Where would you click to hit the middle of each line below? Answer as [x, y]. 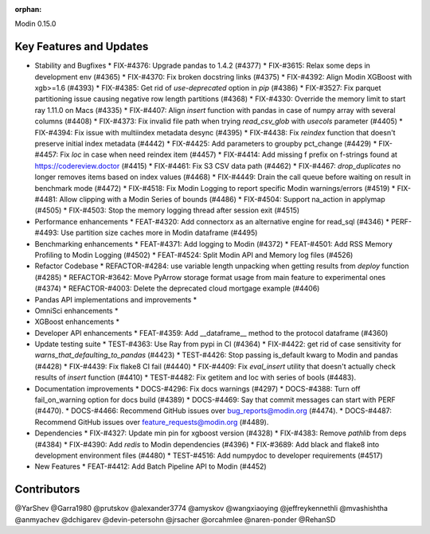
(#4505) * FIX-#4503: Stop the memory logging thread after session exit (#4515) [167, 210]
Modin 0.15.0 [35, 24]
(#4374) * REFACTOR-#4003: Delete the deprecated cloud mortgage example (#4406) [177, 288]
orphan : [28, 9]
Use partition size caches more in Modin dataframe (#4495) [159, 233]
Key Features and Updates [82, 47]
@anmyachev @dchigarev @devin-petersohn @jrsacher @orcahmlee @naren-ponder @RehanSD [175, 519]
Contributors [47, 489]
